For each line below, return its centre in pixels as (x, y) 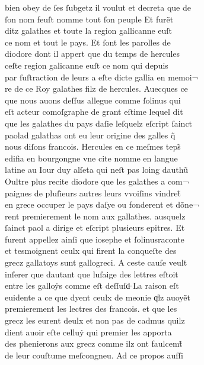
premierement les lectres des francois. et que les (91, 309)
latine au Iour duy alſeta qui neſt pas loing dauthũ (96, 169)
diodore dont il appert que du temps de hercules (93, 54)
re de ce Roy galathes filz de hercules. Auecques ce (96, 88)
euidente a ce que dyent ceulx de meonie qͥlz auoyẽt (98, 297)
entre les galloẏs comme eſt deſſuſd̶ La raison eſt (92, 285)
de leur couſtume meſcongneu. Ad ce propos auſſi (94, 355)
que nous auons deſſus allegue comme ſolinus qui (93, 100)
